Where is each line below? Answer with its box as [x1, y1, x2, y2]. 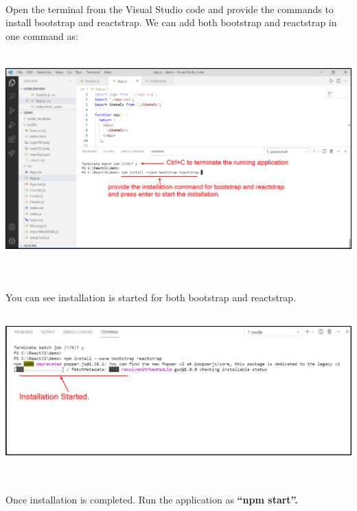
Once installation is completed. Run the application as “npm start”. [5, 492, 298, 507]
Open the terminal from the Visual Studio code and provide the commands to [5, 1, 334, 16]
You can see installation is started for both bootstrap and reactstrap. [5, 290, 297, 304]
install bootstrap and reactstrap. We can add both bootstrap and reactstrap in [5, 15, 337, 30]
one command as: [5, 28, 78, 43]
